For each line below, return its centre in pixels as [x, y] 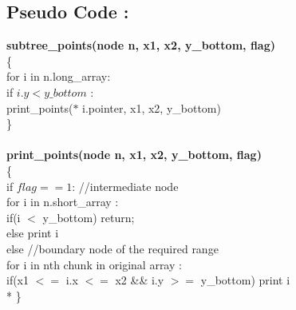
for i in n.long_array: [59, 76]
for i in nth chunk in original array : [94, 264]
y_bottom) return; [89, 217]
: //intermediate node [125, 186]
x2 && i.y [140, 280]
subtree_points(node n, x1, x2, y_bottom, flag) [141, 45]
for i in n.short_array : [63, 202]
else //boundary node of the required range [112, 248]
